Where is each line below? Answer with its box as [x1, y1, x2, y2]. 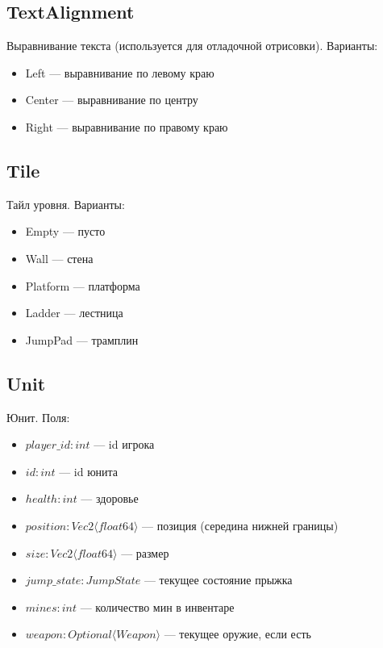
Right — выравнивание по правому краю [25, 118, 228, 135]
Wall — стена [25, 249, 94, 266]
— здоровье [81, 490, 139, 507]
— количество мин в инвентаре [80, 598, 235, 615]
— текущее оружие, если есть [164, 625, 311, 642]
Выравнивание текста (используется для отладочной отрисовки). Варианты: [6, 37, 378, 54]
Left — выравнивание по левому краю [25, 64, 214, 81]
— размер [121, 544, 169, 561]
